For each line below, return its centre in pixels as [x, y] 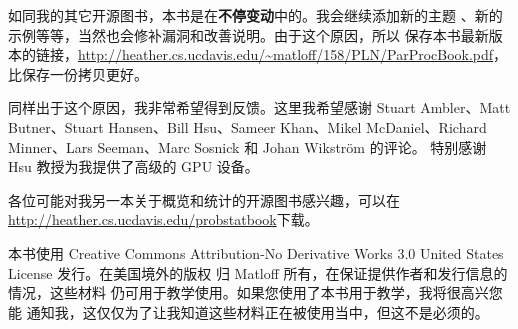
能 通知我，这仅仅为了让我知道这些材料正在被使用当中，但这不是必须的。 [248, 311]
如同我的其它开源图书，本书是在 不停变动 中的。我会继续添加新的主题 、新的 [255, 15]
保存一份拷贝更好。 [84, 73]
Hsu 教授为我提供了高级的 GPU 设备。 [133, 166]
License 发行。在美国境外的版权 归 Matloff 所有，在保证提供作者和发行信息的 [258, 272]
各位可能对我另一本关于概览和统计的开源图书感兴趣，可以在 [204, 199]
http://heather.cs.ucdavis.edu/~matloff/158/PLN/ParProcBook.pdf [286, 54]
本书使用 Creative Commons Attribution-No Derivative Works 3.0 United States [256, 252]
